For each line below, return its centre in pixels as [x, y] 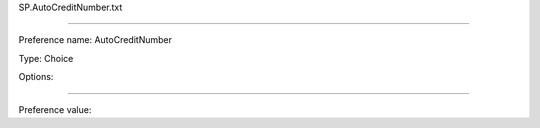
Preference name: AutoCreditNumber [95, 40]
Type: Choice [46, 58]
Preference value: [55, 109]
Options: [36, 77]
